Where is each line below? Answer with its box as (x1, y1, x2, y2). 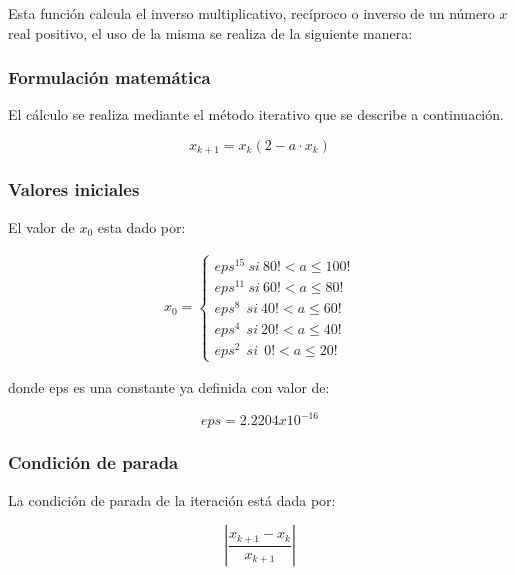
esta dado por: (97, 216, 186, 237)
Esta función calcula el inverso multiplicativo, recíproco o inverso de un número (8, 3, 495, 23)
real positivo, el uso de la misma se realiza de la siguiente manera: (8, 22, 413, 43)
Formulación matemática (8, 65, 211, 90)
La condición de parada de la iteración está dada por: (8, 489, 336, 510)
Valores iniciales (8, 177, 140, 202)
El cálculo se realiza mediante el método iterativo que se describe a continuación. (8, 104, 504, 125)
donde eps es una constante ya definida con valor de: (8, 377, 330, 398)
